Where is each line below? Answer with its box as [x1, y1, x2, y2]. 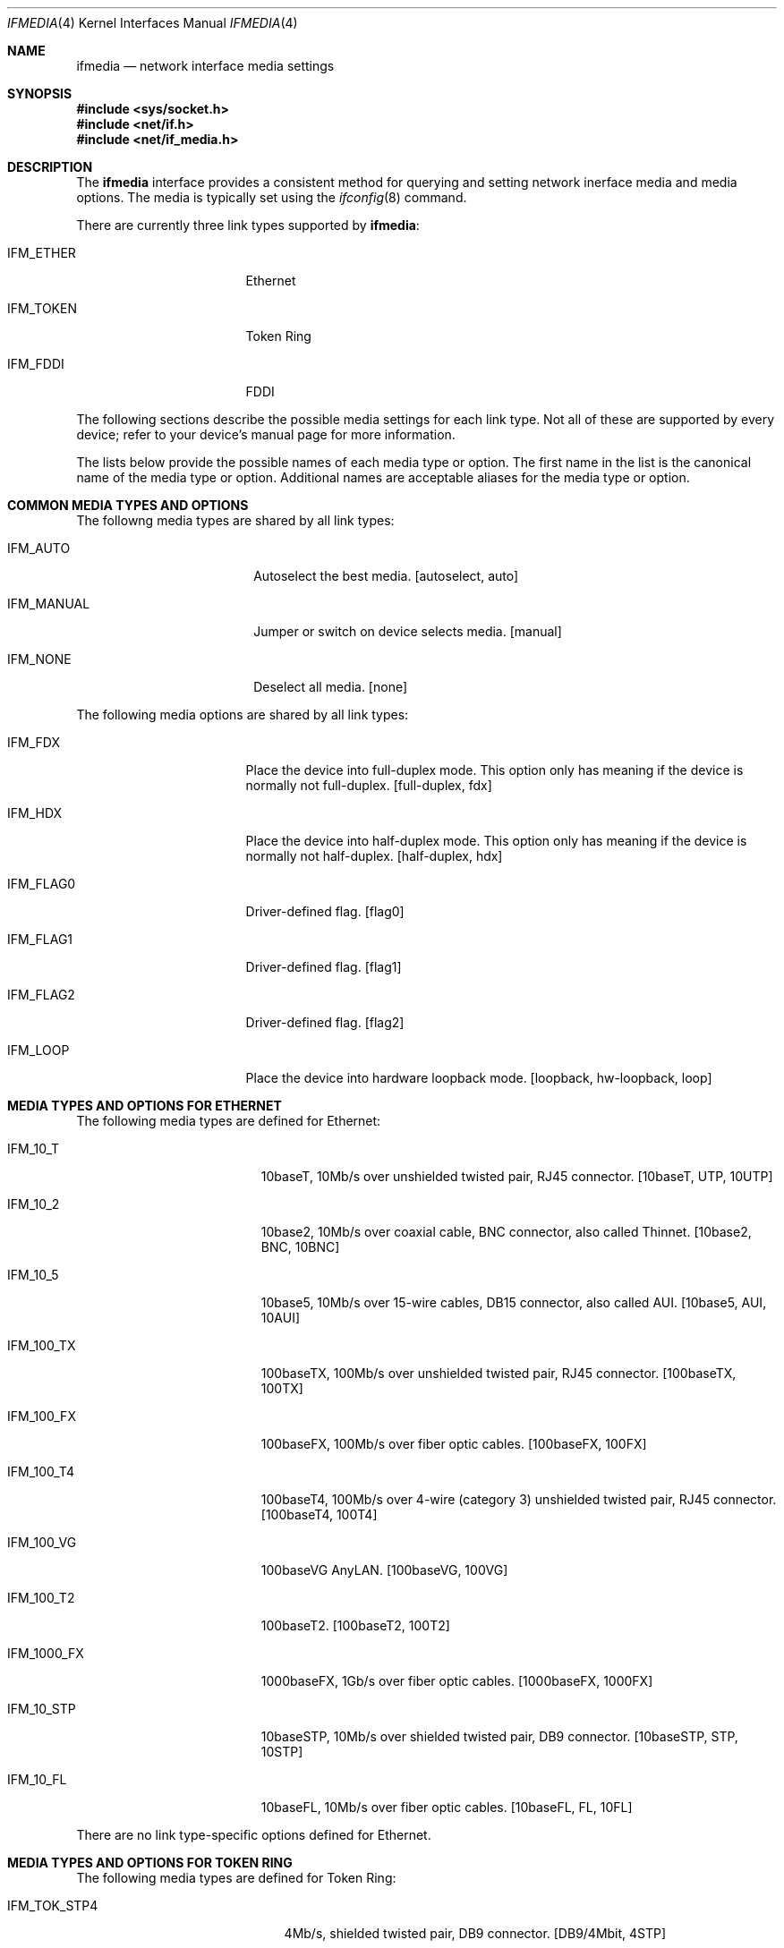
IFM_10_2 [7, 1196, 60, 1212]
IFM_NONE [7, 651, 72, 667]
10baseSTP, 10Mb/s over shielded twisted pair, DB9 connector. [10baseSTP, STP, [260, 1729, 738, 1744]
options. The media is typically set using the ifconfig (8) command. [76, 190, 467, 205]
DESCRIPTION [7, 159, 93, 174]
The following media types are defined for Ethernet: [76, 1113, 381, 1128]
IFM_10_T [7, 1141, 60, 1156]
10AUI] [260, 1310, 300, 1325]
